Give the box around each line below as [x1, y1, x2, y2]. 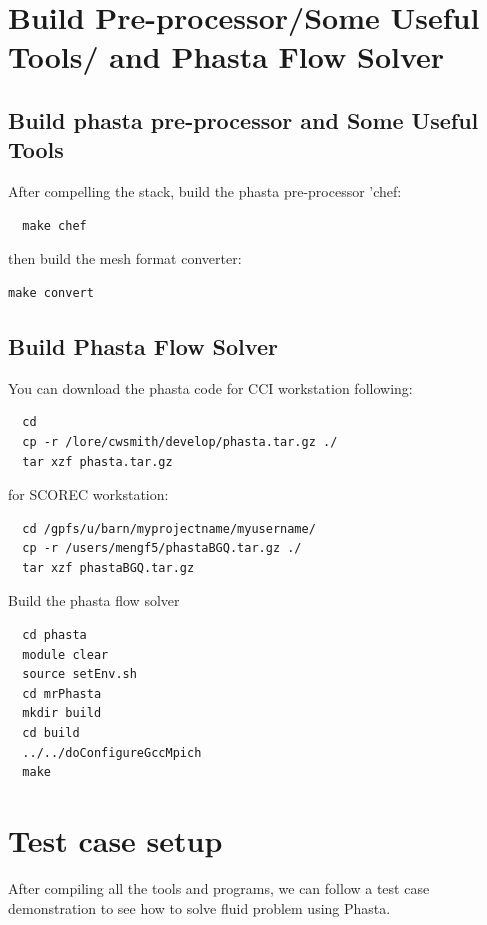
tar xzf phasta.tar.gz [22, 454, 173, 469]
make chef [22, 218, 87, 233]
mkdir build [22, 706, 102, 721]
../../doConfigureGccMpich [22, 745, 202, 760]
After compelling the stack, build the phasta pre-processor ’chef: [8, 181, 402, 202]
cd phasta [22, 628, 87, 643]
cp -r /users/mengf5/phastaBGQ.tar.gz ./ [22, 541, 302, 556]
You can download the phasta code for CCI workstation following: [8, 377, 413, 398]
